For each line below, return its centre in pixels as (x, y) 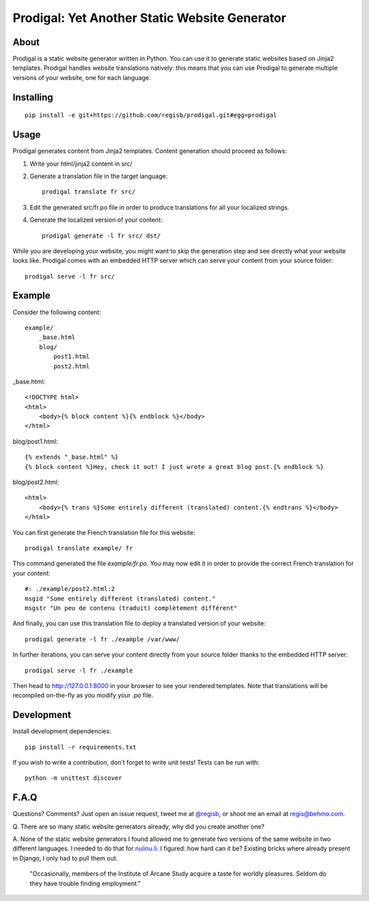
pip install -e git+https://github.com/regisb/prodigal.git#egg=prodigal (151, 115)
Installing (33, 97)
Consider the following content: (57, 312)
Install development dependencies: (62, 731)
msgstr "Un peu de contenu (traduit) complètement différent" (131, 608)
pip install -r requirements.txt (81, 747)
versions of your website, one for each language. (82, 77)
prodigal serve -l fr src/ (70, 276)
